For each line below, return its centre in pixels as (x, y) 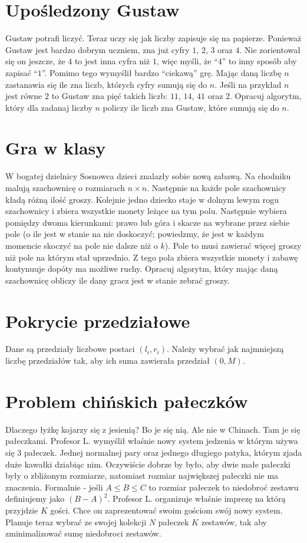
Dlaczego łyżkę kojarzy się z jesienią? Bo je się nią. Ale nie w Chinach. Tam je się (153, 429)
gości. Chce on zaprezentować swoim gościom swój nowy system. (166, 510)
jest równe (24, 96)
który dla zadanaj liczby (49, 107)
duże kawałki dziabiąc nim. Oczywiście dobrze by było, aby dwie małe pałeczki (148, 464)
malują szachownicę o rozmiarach (65, 187)
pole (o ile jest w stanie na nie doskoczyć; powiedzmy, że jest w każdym (135, 234)
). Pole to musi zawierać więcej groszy (233, 245)
